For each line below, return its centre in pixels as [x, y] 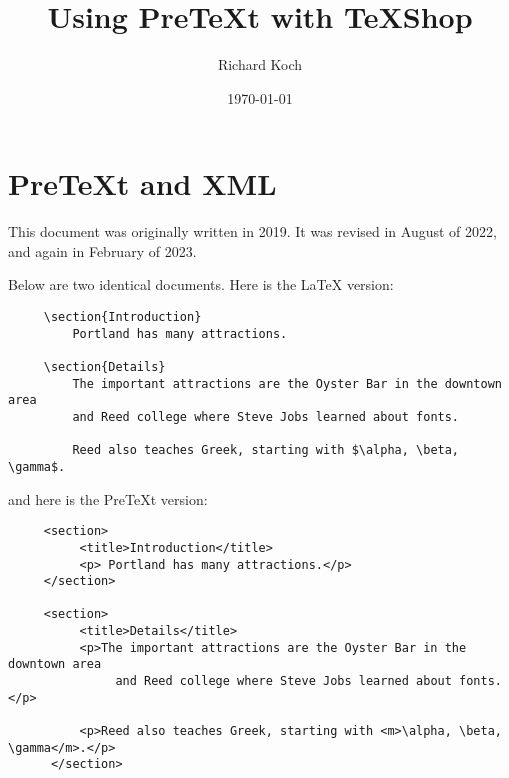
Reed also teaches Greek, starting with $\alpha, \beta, [266, 450]
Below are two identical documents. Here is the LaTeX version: [201, 284]
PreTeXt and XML [142, 183]
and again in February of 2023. [102, 250]
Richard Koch [260, 64]
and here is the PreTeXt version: [108, 498]
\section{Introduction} [122, 317]
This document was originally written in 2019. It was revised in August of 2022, [252, 231]
